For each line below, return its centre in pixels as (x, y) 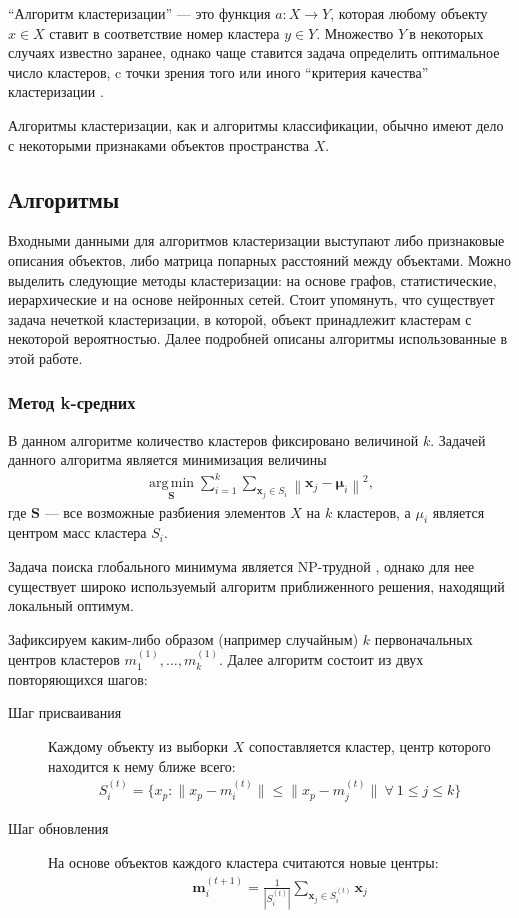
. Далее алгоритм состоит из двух (321, 659)
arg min (171, 483)
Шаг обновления (58, 828)
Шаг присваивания (65, 712)
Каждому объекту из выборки (138, 746)
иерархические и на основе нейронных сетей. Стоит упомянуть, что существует (251, 299)
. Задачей (458, 439)
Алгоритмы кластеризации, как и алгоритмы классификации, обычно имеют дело (256, 124)
